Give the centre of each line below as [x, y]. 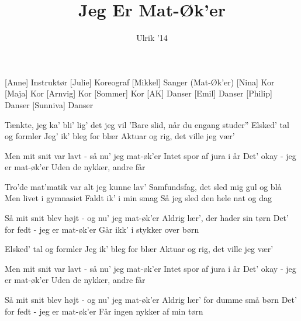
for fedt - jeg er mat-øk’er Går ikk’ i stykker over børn [102, 229]
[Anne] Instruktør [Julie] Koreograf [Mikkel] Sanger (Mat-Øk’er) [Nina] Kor [140, 82]
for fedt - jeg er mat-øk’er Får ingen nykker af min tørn [104, 311]
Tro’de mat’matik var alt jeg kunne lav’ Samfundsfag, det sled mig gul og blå [143, 186]
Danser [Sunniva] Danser [49, 104]
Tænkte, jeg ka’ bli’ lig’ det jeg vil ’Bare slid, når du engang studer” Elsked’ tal [147, 124]
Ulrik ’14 [152, 38]
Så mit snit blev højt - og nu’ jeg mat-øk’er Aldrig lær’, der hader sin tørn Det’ [147, 218]
